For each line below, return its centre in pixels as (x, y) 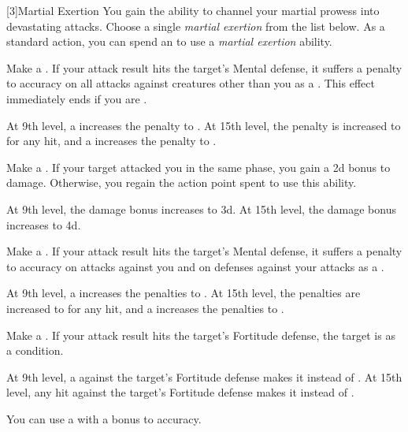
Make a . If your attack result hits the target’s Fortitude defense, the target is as (201, 335)
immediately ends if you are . (77, 98)
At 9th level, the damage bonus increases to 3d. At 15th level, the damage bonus (201, 209)
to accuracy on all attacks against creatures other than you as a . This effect (191, 83)
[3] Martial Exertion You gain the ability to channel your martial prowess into (193, 10)
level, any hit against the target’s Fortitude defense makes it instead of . (180, 392)
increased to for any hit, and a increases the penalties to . (145, 308)
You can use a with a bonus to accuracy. (104, 418)
